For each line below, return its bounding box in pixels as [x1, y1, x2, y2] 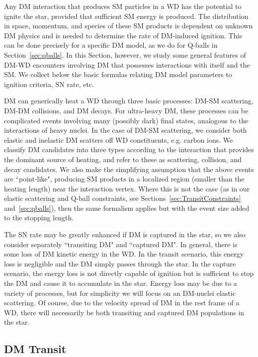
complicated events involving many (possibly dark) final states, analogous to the [4, 115, 249, 125]
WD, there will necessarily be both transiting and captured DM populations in [4, 307, 245, 317]
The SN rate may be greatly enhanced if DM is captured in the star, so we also [4, 229, 246, 240]
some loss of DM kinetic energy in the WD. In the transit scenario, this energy [4, 249, 244, 259]
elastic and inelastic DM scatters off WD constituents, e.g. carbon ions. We [4, 134, 233, 145]
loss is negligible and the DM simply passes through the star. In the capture [4, 258, 236, 268]
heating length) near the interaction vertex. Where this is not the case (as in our [4, 183, 250, 193]
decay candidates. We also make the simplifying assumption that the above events [4, 164, 254, 174]
